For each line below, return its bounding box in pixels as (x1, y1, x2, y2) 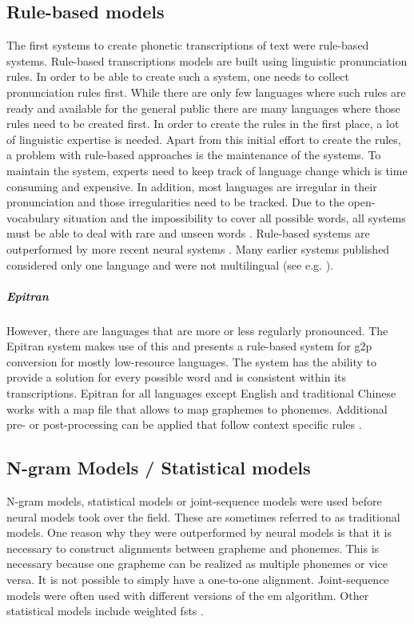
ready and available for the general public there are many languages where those (6, 99, 400, 116)
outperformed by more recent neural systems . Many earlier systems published (6, 240, 390, 257)
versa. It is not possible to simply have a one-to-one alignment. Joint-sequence (6, 571, 389, 587)
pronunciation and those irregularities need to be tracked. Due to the (6, 194, 344, 210)
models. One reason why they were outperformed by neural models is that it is (6, 524, 392, 541)
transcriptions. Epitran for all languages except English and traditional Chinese (6, 385, 396, 402)
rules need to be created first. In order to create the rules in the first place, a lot (6, 115, 400, 132)
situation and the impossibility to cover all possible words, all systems (63, 209, 406, 226)
